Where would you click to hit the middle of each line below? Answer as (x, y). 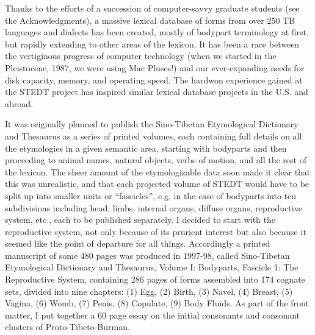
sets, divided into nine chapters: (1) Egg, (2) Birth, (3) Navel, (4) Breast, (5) (149, 291)
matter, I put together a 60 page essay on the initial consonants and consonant (153, 315)
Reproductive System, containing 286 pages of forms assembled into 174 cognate (155, 279)
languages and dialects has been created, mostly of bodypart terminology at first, (157, 32)
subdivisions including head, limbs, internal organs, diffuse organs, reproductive (154, 207)
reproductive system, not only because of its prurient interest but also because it (156, 231)
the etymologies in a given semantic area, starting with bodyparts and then (146, 148)
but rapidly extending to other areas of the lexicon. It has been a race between (152, 44)
